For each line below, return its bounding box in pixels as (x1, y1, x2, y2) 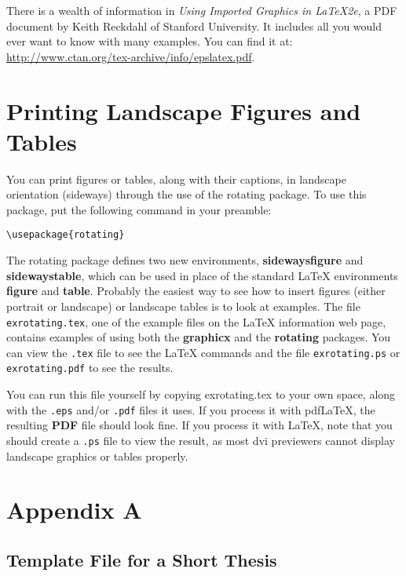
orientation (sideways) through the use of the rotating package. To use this (6, 186, 367, 202)
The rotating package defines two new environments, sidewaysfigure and (6, 252, 364, 268)
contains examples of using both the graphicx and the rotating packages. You (6, 329, 391, 345)
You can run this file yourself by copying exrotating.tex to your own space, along (6, 386, 396, 403)
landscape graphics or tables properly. (6, 447, 188, 464)
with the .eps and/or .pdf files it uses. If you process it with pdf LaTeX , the (6, 401, 375, 417)
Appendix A (6, 494, 142, 526)
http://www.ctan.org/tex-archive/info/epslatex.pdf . (6, 48, 255, 64)
